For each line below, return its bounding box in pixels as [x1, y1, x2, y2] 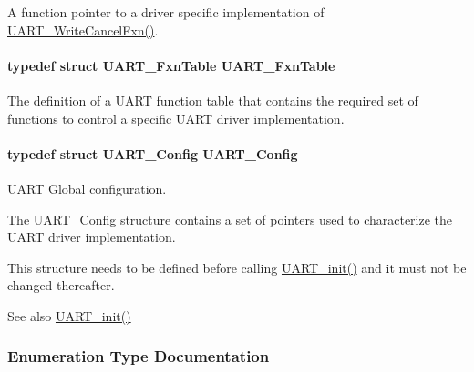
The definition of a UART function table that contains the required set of [7, 90, 418, 109]
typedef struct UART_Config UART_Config [7, 144, 298, 163]
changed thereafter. [7, 276, 115, 295]
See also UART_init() [7, 306, 131, 325]
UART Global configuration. [7, 178, 167, 197]
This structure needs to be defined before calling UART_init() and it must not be [7, 257, 467, 276]
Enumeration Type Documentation [7, 345, 270, 367]
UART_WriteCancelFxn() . [7, 20, 159, 39]
